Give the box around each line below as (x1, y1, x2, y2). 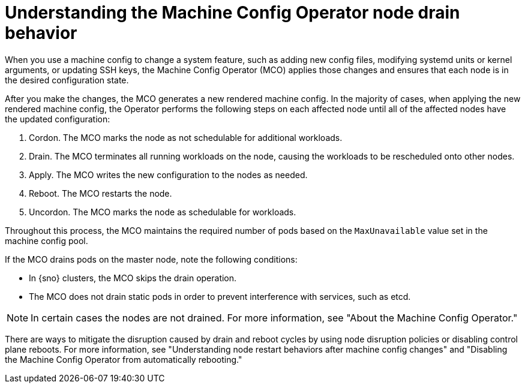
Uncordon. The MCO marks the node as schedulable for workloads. (29, 206, 296, 217)
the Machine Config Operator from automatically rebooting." (5, 354, 242, 365)
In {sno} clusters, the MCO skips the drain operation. (29, 272, 237, 283)
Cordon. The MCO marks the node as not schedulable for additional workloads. (29, 132, 343, 143)
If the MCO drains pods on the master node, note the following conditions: (5, 254, 298, 264)
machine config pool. (5, 235, 88, 246)
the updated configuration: (5, 113, 110, 124)
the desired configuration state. (5, 74, 129, 85)
